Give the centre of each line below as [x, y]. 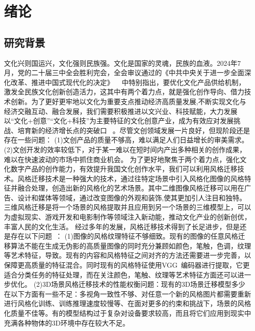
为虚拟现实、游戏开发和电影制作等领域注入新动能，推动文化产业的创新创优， [127, 217]
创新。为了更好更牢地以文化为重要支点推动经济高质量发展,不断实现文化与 [128, 101]
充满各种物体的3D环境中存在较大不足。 [67, 322]
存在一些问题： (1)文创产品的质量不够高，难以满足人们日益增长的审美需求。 [126, 140]
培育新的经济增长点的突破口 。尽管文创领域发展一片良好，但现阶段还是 [134, 130]
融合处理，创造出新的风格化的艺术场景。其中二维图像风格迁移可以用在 [131, 188]
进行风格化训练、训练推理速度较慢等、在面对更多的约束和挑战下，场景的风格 [127, 303]
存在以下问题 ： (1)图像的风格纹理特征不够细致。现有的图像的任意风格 [124, 236]
